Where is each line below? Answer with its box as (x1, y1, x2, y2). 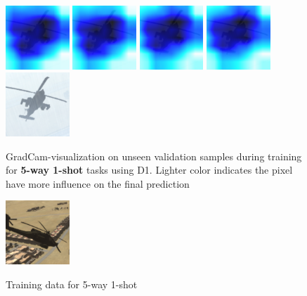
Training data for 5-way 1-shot (6, 276, 138, 291)
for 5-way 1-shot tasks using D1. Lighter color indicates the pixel (6, 162, 293, 177)
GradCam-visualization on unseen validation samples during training (6, 148, 302, 163)
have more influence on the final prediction (6, 176, 190, 191)
